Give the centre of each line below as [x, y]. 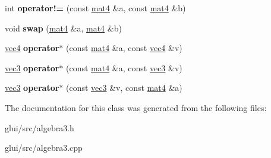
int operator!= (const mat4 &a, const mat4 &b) [95, 8]
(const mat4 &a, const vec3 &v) [124, 67]
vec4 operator [32, 48]
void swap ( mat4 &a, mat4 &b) [63, 28]
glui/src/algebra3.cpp [44, 148]
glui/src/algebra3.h [40, 127]
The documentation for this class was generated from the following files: [136, 107]
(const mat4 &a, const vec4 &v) [124, 48]
